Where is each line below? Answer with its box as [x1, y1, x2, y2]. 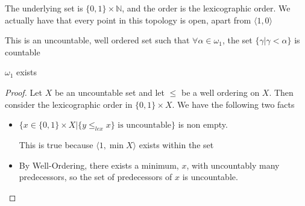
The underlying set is [5, 2, 83, 14]
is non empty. [178, 118, 228, 131]
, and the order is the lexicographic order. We [122, 2, 291, 14]
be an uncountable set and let [54, 86, 165, 98]
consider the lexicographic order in [5, 98, 133, 110]
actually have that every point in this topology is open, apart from [5, 13, 251, 26]
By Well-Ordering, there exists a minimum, [19, 158, 179, 171]
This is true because [19, 138, 93, 151]
